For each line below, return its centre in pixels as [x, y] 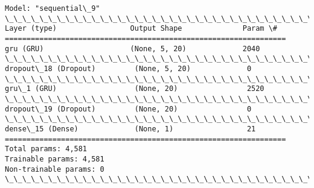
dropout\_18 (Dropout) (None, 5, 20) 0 [128, 68]
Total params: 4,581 [46, 149]
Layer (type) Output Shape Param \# [141, 29]
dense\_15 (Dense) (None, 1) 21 [130, 129]
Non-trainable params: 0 [55, 169]
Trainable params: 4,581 [55, 159]
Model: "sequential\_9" [53, 8]
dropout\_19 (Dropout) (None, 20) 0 [128, 109]
